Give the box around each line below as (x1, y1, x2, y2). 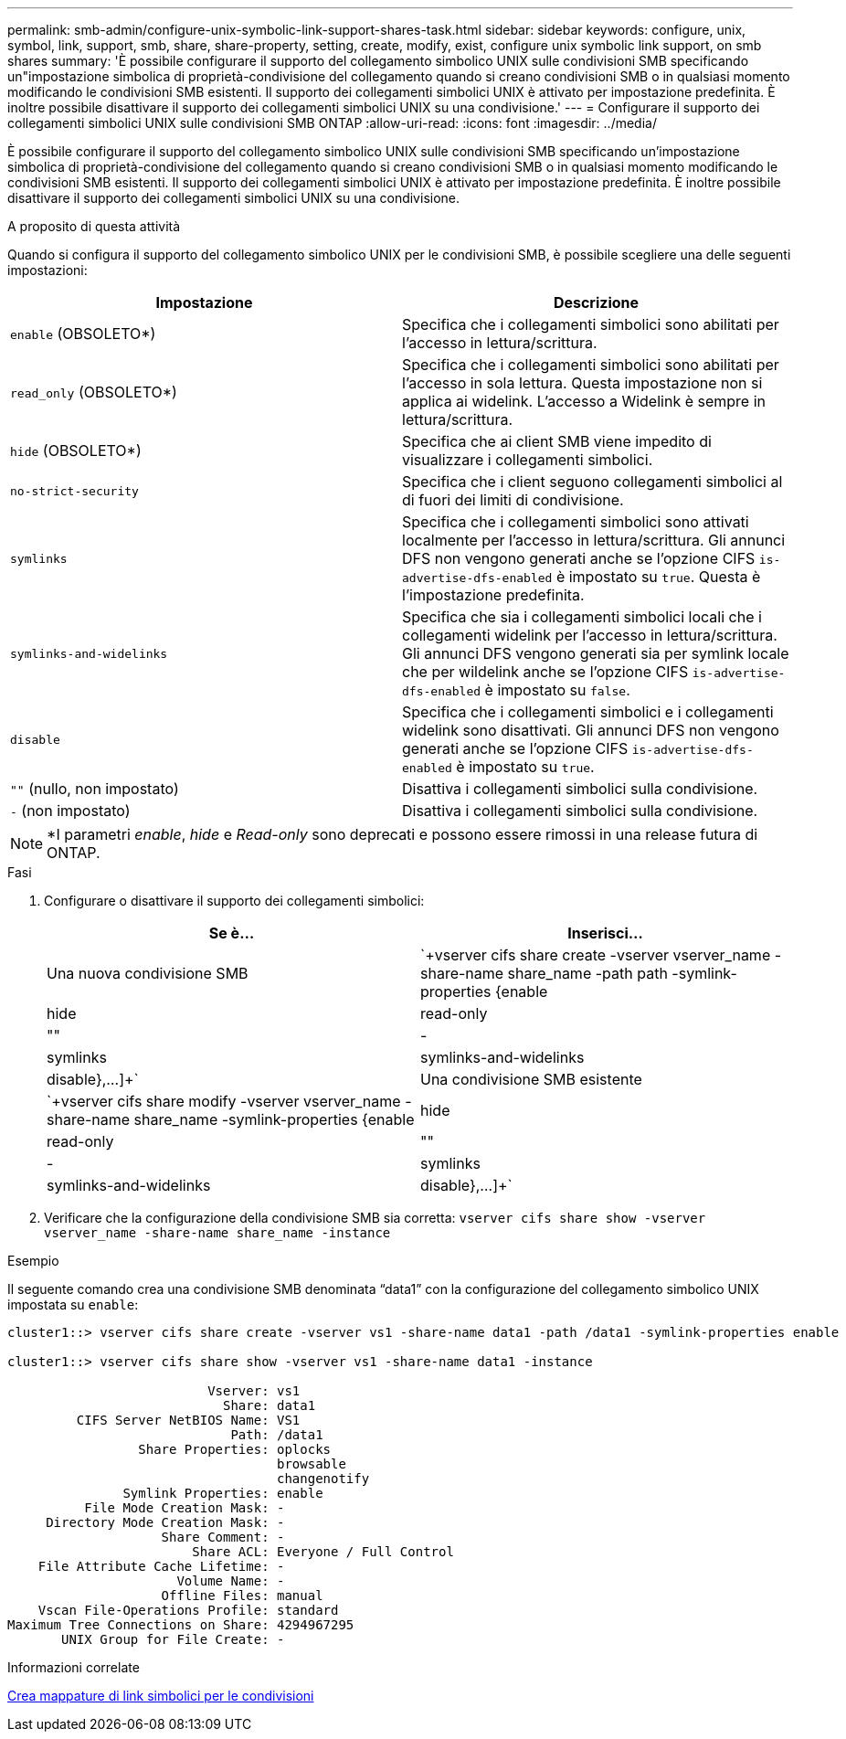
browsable (277, 1457, 346, 1471)
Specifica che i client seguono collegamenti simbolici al (402, 472, 783, 491)
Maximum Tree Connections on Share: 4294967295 (7, 1617, 354, 1632)
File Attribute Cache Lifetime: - (37, 1559, 285, 1574)
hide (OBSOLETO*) (10, 441, 142, 460)
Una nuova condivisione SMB (47, 964, 249, 982)
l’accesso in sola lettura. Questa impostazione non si (402, 374, 763, 392)
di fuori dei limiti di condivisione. (402, 491, 624, 509)
